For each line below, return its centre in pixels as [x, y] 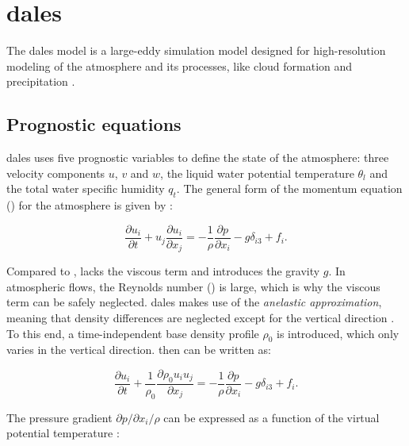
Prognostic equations [94, 124]
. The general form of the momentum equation [289, 188]
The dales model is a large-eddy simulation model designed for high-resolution [196, 50]
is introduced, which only [338, 333]
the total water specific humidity [86, 188]
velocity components [56, 173]
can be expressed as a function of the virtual [271, 417]
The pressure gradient [59, 417]
